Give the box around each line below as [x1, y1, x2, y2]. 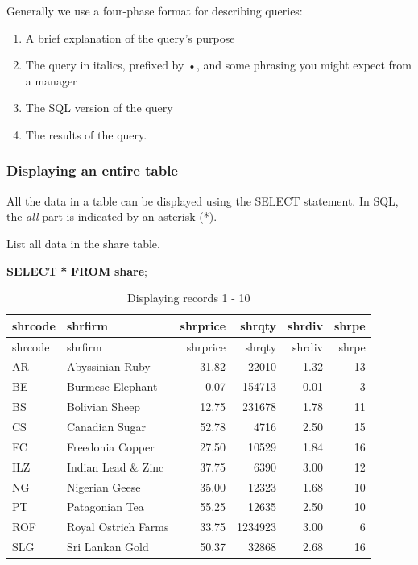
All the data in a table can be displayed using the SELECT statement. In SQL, [6, 192, 399, 209]
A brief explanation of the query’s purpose [25, 29, 235, 46]
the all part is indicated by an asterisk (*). [6, 208, 217, 225]
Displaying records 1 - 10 [127, 289, 250, 306]
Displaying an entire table [6, 160, 178, 181]
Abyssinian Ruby [66, 358, 151, 375]
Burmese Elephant [66, 378, 158, 395]
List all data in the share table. [6, 235, 160, 251]
